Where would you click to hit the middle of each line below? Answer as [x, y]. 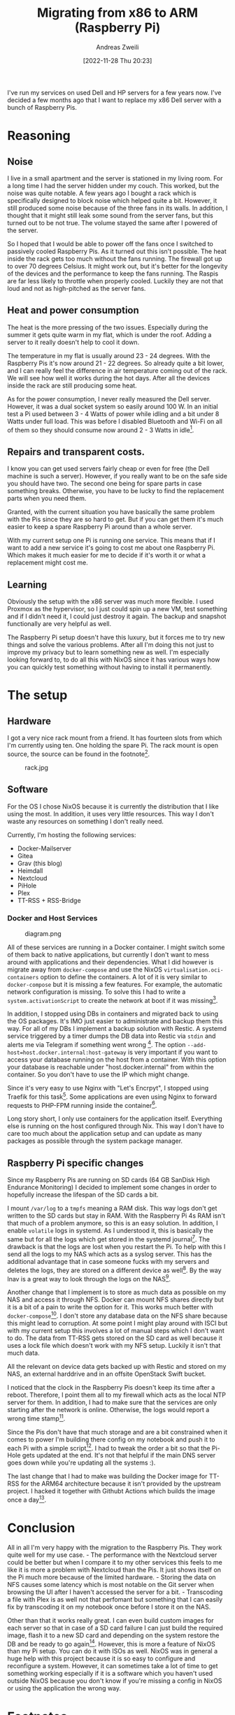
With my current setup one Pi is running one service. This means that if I [111, 541]
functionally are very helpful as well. [59, 624]
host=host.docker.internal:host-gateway [67, 1053]
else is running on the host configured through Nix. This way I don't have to [116, 1126]
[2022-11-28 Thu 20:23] [117, 60]
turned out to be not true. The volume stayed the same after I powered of [113, 222]
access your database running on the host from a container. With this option [117, 1060]
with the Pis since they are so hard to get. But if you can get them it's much [115, 520]
